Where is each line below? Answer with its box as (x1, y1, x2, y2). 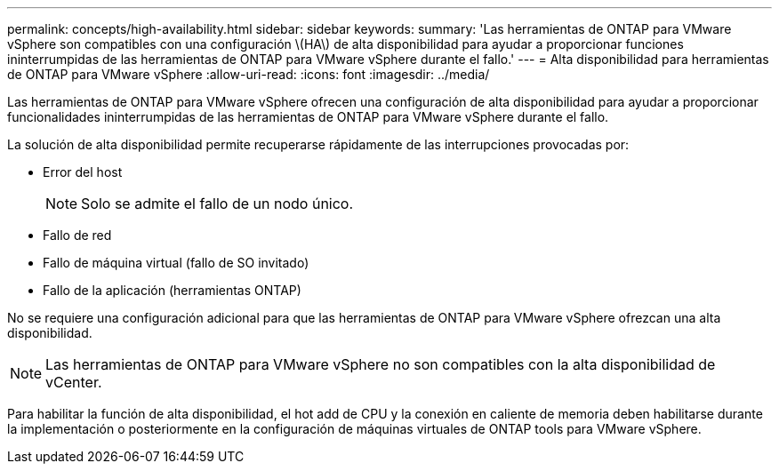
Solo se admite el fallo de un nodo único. (81, 195, 354, 212)
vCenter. (45, 373, 102, 391)
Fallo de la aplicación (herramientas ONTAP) (43, 283, 301, 298)
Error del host (43, 164, 123, 180)
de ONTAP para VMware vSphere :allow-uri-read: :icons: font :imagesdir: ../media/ (7, 67, 490, 82)
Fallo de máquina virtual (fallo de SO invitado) (43, 255, 309, 270)
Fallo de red (43, 228, 112, 243)
